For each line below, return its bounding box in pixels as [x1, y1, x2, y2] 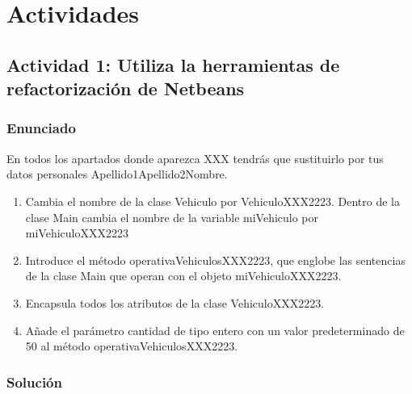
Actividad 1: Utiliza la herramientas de [6, 52, 340, 77]
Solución [6, 371, 62, 392]
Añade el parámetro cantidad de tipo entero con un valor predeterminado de [25, 321, 405, 338]
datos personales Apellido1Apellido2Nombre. [6, 166, 228, 182]
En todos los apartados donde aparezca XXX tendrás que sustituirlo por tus [6, 149, 384, 166]
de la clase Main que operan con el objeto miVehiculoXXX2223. [25, 267, 342, 284]
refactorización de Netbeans [6, 76, 245, 101]
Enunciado [6, 118, 76, 138]
